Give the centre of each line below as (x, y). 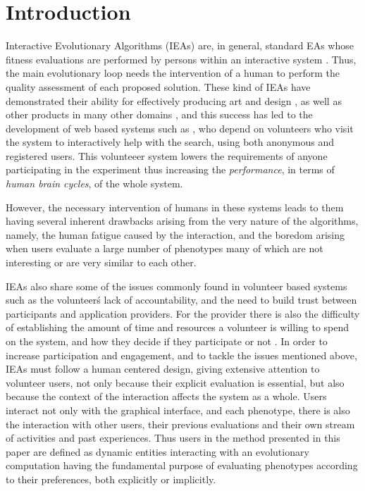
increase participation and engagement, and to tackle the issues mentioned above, (181, 355)
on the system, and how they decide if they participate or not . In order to (167, 341)
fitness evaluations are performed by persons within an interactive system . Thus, (181, 59)
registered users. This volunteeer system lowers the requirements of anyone (167, 155)
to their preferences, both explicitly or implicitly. (111, 479)
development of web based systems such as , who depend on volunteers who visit (180, 128)
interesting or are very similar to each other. (101, 262)
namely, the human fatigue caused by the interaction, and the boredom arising (175, 234)
